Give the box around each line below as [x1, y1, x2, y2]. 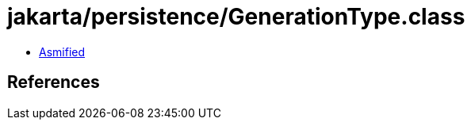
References [7, 72, 100, 93]
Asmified [39, 44, 86, 59]
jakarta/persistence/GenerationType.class [7, 3, 465, 30]
